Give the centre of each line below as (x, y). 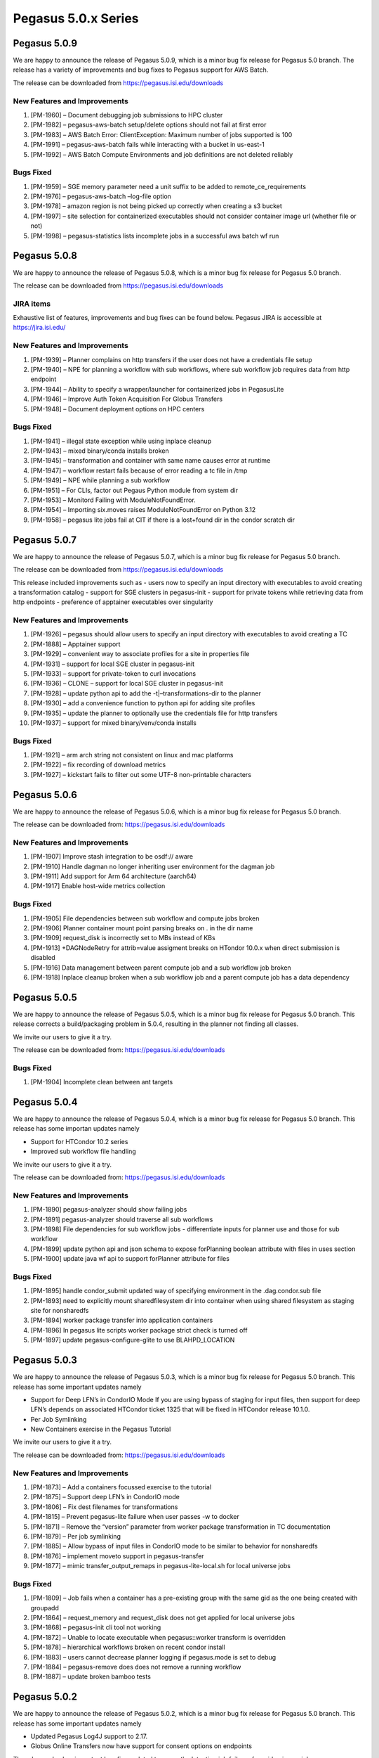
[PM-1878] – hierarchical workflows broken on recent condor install (128, 1647)
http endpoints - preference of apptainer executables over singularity (113, 602)
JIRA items (32, 304)
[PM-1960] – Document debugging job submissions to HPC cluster (127, 115)
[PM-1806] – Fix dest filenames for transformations (104, 1507)
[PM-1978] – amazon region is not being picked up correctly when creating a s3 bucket (156, 206)
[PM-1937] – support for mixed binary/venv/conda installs (113, 723)
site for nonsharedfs (60, 1311)
